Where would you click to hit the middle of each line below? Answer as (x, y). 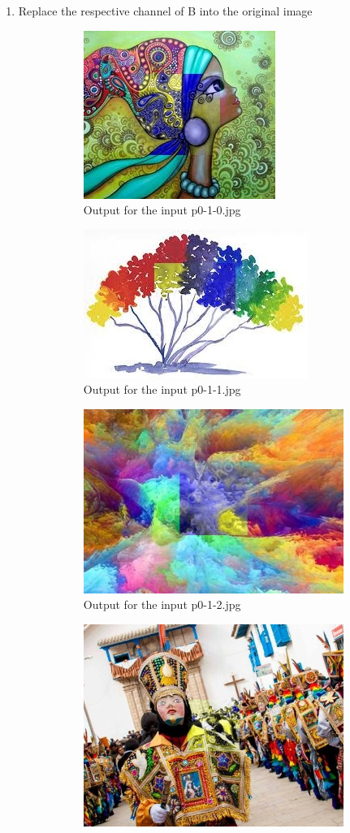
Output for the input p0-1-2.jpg (162, 604)
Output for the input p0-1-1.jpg (162, 389)
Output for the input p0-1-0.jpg (162, 210)
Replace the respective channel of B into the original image (165, 11)
